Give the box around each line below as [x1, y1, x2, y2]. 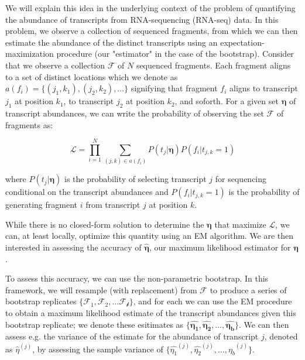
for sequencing [215, 173, 267, 185]
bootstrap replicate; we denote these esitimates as [5, 318, 184, 330]
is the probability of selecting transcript [64, 173, 207, 185]
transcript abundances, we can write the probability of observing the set [5, 107, 264, 119]
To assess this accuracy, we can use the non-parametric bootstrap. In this [5, 272, 269, 284]
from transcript [85, 198, 140, 211]
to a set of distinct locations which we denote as [5, 70, 178, 83]
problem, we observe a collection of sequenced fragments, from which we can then [5, 25, 298, 37]
